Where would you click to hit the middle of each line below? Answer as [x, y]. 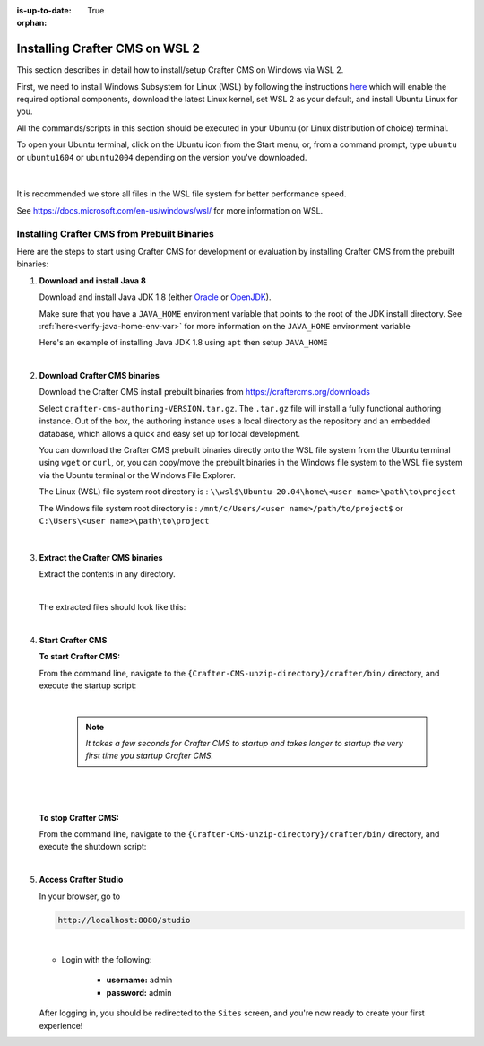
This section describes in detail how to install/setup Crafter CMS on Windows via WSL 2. [180, 70]
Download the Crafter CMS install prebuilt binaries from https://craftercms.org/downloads [205, 392]
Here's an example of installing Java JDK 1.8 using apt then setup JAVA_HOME [183, 343]
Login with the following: [107, 959]
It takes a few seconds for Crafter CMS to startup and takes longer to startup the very [244, 744]
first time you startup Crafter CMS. [150, 756]
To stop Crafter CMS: [79, 817]
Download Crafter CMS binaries [99, 376]
